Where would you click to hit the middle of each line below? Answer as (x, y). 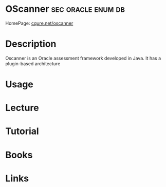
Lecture (22, 108)
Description (31, 44)
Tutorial (22, 131)
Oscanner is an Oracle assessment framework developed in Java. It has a (83, 58)
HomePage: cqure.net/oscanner (39, 23)
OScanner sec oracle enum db (65, 9)
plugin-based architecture (33, 63)
